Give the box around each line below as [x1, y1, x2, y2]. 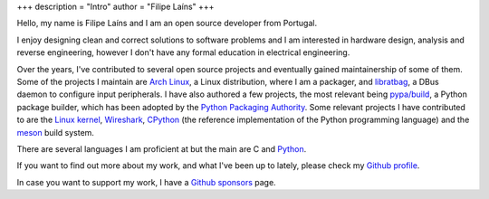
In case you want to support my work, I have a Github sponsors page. [16, 176, 276, 187]
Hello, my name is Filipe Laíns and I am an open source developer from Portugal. [16, 18, 317, 29]
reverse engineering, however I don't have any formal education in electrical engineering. [16, 47, 350, 58]
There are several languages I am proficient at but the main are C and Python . [16, 143, 307, 154]
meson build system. [16, 127, 95, 137]
